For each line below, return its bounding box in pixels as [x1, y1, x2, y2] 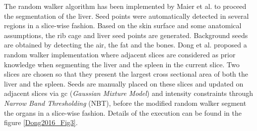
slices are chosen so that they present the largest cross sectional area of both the [4, 69, 248, 79]
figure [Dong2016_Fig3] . [4, 117, 78, 128]
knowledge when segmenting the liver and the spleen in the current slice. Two [4, 59, 240, 69]
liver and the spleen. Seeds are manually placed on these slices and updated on [4, 78, 244, 88]
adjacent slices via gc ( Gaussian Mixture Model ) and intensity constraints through [4, 88, 254, 98]
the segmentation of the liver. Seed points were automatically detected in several [4, 10, 249, 21]
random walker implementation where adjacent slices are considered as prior [4, 49, 236, 59]
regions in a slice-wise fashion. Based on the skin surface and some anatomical [4, 20, 242, 31]
